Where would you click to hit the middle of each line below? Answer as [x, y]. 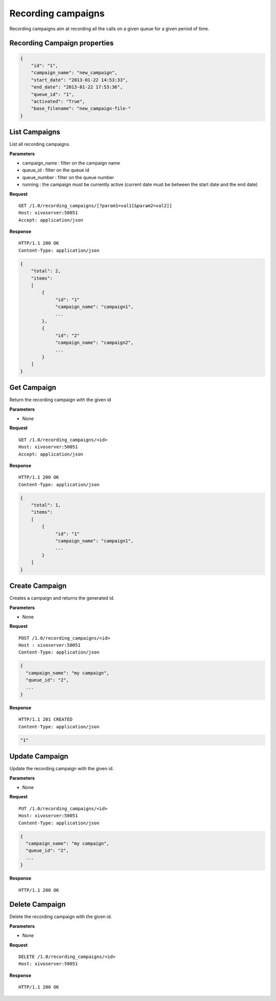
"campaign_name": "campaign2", [95, 343]
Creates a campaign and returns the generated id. [62, 598]
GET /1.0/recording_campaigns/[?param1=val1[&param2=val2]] [95, 205]
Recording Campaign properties [62, 43]
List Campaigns [35, 132]
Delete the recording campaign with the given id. [61, 917]
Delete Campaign [38, 905]
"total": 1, [46, 505]
